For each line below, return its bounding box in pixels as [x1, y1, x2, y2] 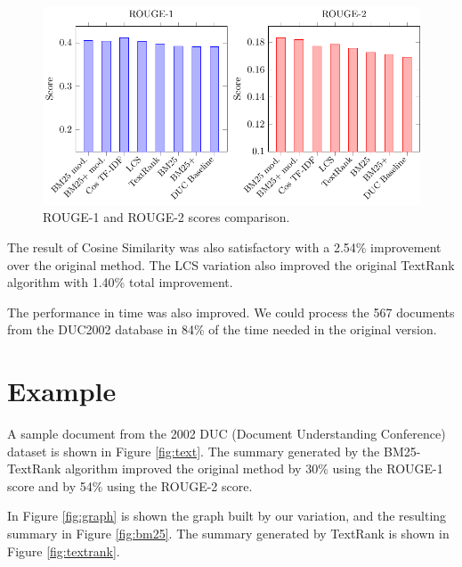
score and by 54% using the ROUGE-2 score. [7, 476, 253, 495]
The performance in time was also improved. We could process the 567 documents [7, 302, 455, 321]
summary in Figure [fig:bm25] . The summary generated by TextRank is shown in [7, 524, 450, 543]
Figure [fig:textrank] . [7, 541, 120, 560]
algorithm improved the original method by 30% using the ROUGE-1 [65, 459, 443, 478]
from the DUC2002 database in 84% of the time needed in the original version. [7, 320, 437, 339]
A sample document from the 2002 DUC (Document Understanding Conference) [7, 424, 446, 443]
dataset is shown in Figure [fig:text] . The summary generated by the [7, 441, 380, 460]
